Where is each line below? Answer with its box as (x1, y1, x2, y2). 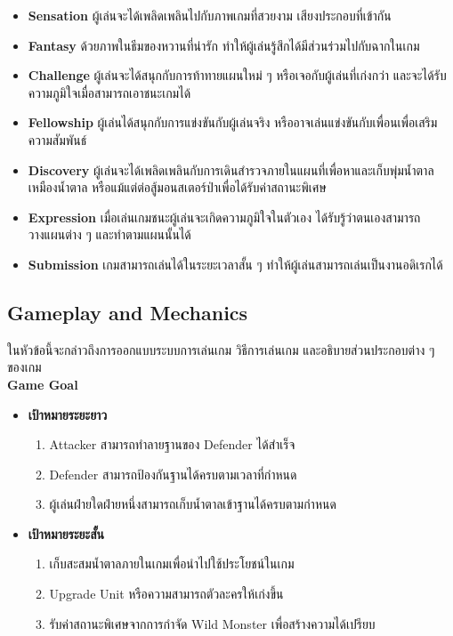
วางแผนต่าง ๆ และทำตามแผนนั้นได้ (28, 225, 191, 244)
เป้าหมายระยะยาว (28, 405, 108, 423)
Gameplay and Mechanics (7, 298, 248, 326)
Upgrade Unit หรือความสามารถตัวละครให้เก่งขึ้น (49, 584, 284, 603)
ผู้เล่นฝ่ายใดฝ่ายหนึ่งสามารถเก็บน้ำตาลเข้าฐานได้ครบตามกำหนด (49, 495, 336, 513)
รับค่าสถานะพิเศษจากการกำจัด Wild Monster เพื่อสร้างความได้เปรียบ (49, 614, 376, 632)
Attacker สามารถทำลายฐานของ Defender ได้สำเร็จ (49, 435, 295, 454)
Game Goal (7, 374, 78, 393)
